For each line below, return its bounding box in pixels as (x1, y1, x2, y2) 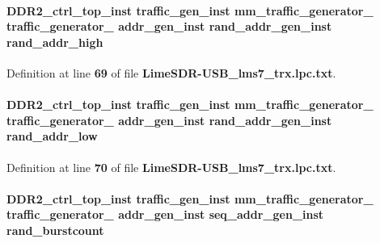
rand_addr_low (6, 128, 98, 145)
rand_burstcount (6, 221, 104, 238)
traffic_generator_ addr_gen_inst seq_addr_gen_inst (6, 206, 324, 223)
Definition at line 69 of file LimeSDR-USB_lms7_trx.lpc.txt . (6, 64, 336, 81)
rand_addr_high (6, 33, 103, 50)
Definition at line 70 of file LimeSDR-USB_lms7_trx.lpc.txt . (6, 158, 336, 175)
